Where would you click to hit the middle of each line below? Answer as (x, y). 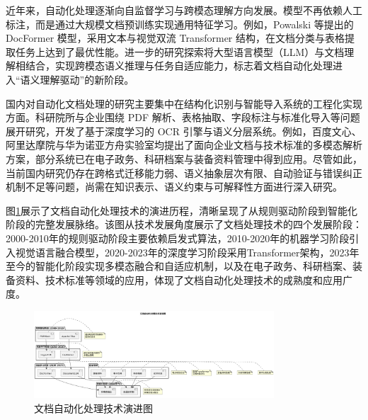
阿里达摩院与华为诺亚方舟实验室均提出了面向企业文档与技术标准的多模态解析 (184, 145)
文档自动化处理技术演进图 (93, 408)
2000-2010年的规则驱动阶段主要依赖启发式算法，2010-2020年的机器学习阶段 (178, 238)
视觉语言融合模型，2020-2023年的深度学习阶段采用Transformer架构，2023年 (187, 252)
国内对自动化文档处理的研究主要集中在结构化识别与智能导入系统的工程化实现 (184, 103)
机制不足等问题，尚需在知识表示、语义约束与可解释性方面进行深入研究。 (174, 187)
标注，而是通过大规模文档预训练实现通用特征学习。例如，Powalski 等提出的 (180, 24)
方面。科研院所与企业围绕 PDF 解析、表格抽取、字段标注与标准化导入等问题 (183, 117)
